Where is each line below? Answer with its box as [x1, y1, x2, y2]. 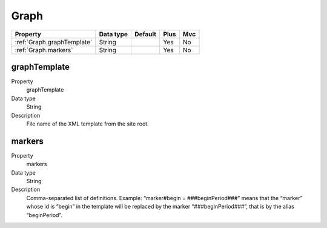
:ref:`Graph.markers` [15, 45, 73, 54]
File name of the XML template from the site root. [26, 120, 149, 127]
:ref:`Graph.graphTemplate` [15, 38, 93, 46]
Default [134, 30, 157, 38]
